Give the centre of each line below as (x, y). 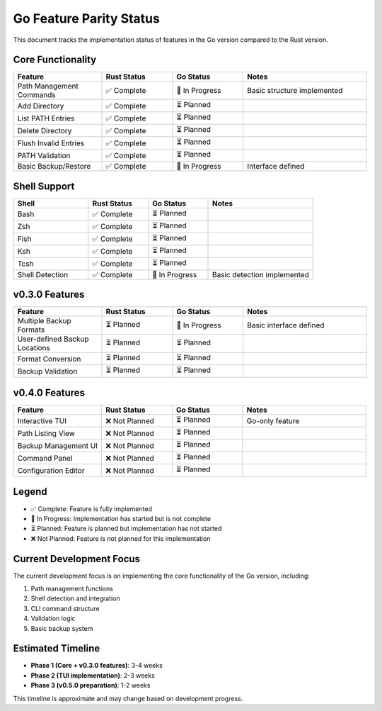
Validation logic (53, 618)
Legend (30, 492)
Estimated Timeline (57, 649)
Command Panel (45, 458)
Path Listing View (46, 433)
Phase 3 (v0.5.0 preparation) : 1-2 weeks (91, 685)
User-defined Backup (53, 339)
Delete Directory (45, 130)
